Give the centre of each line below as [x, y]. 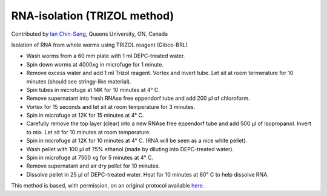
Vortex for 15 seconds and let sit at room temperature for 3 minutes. [111, 106]
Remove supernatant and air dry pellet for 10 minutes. [93, 166]
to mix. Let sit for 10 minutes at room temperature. [89, 132]
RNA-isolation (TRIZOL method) [93, 16]
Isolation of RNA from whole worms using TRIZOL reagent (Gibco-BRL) [99, 45]
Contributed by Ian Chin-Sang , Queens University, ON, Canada [90, 34]
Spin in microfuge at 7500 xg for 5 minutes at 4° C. [90, 158]
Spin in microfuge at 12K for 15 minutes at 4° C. [85, 116]
